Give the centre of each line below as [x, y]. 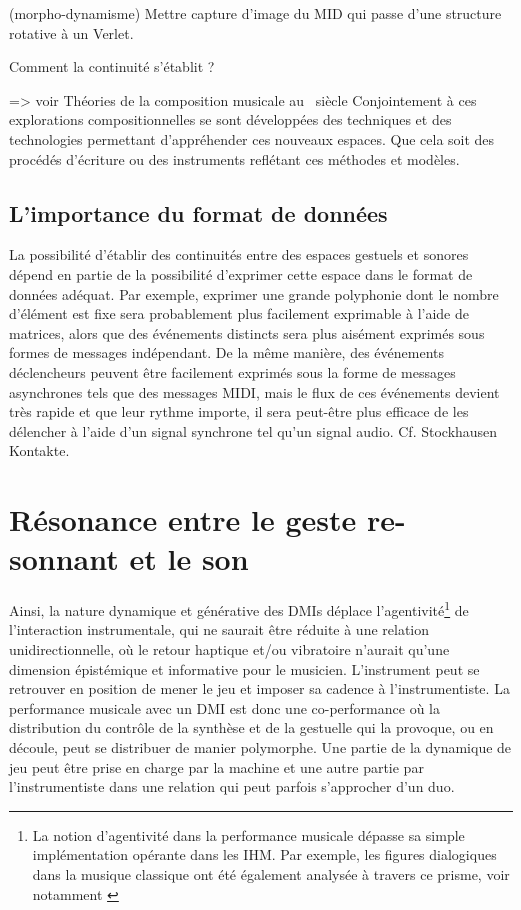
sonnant [64, 558]
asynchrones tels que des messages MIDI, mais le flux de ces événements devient [254, 391]
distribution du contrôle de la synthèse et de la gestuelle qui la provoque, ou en [251, 727]
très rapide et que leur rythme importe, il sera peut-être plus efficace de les [239, 411]
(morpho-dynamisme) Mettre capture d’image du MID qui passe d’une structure [255, 13]
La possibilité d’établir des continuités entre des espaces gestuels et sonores [239, 254]
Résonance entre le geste [183, 519]
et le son [189, 558]
